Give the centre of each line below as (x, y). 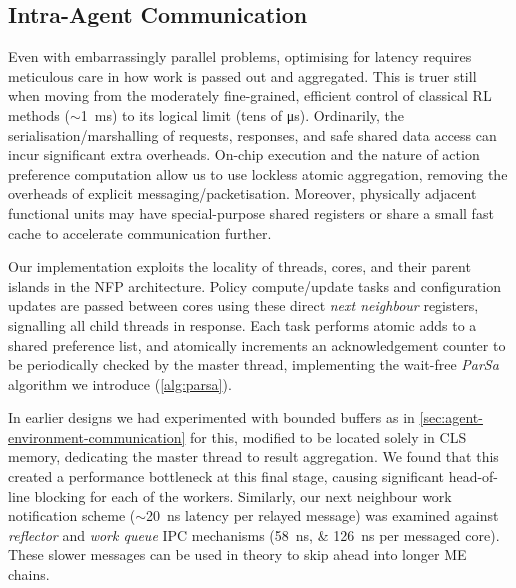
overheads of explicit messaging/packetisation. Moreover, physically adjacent (242, 193)
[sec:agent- (451, 417)
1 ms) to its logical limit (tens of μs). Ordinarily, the (242, 114)
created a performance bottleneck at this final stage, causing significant (226, 476)
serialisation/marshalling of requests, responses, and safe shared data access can (252, 134)
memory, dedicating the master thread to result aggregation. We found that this (253, 456)
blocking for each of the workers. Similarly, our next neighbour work (243, 495)
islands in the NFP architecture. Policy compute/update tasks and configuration (254, 285)
